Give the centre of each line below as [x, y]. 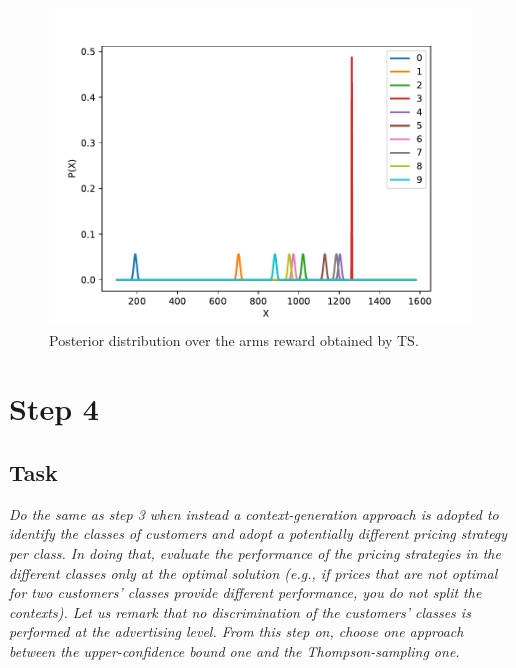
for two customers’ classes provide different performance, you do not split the [245, 592]
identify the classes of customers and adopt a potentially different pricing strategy [258, 533]
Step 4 [54, 408]
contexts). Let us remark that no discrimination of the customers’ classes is [240, 611]
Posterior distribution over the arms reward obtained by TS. [234, 339]
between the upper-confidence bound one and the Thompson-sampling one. [234, 650]
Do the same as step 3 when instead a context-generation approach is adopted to [254, 513]
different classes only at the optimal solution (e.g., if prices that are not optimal [253, 572]
